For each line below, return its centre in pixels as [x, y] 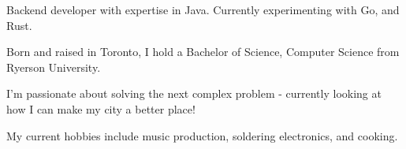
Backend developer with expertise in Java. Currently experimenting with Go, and [203, 9]
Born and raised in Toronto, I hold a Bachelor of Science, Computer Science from [203, 52]
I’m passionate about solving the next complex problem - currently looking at [194, 93]
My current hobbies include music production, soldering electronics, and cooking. [202, 135]
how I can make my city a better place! [101, 108]
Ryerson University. [54, 67]
